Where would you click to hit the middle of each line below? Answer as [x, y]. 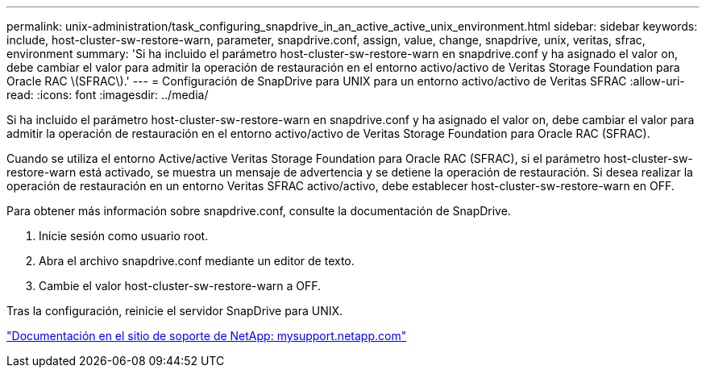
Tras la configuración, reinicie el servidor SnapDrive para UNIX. [175, 311]
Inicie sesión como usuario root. [124, 236]
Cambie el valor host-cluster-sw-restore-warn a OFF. [180, 286]
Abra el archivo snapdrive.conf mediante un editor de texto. [197, 261]
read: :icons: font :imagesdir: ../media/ [108, 95]
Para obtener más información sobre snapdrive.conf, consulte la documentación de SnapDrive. [259, 211]
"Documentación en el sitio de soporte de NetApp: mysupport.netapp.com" [207, 336]
